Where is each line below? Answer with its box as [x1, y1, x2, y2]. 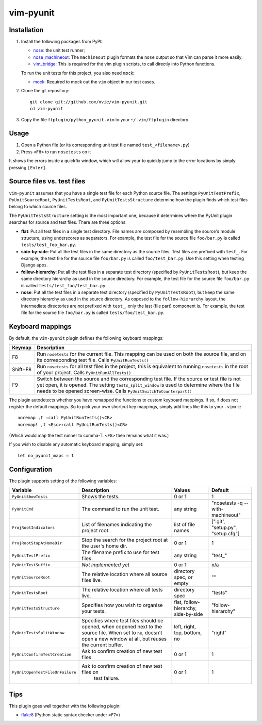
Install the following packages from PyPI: [21, 39, 103, 45]
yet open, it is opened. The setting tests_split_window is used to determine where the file [37, 381, 240, 388]
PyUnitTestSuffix [12, 562, 50, 567]
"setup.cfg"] [211, 530, 240, 537]
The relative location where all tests [82, 586, 163, 593]
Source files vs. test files [9, 177, 86, 185]
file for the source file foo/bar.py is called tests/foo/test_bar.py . [21, 310, 165, 315]
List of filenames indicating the [82, 521, 152, 528]
